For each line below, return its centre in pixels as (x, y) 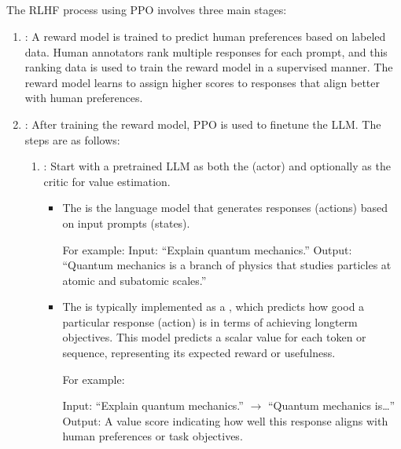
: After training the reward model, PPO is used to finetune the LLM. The (203, 124)
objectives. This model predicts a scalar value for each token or (214, 337)
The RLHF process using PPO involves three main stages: (147, 10)
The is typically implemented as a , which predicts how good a (213, 307)
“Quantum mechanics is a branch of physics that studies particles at (227, 265)
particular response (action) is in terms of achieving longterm (210, 321)
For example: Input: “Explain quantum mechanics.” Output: (207, 249)
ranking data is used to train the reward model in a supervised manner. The (209, 67)
